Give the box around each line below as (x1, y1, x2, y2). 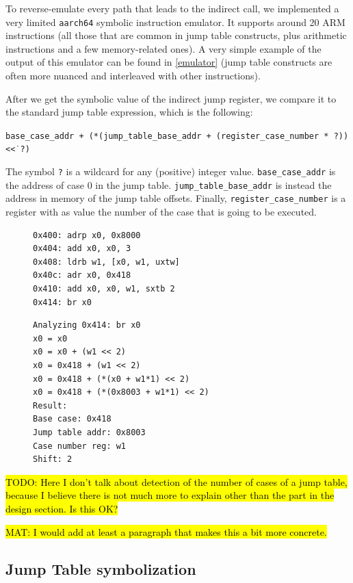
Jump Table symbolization (5, 558, 196, 579)
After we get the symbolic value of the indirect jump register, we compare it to (5, 91, 337, 105)
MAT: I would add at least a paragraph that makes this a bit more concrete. (5, 524, 327, 539)
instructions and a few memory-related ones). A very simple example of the (5, 41, 322, 55)
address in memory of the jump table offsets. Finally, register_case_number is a (5, 191, 346, 205)
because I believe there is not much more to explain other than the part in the (5, 488, 335, 502)
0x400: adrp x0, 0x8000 (33, 230, 141, 240)
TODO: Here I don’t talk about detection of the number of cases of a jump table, (5, 474, 348, 489)
